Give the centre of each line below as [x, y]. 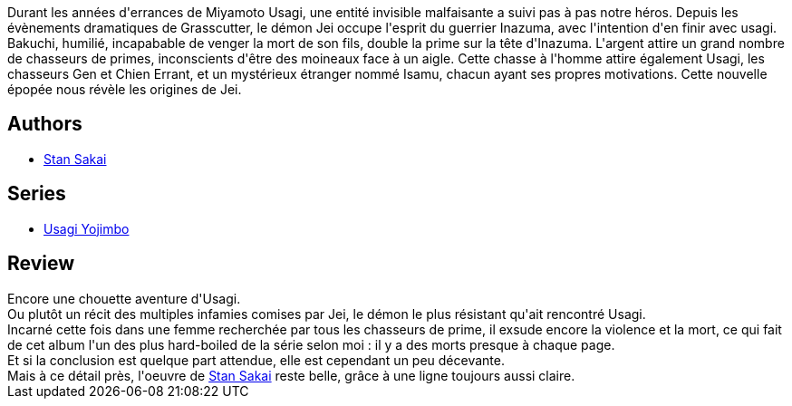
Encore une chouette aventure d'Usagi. [124, 298]
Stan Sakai [75, 159]
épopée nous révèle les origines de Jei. [125, 89]
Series [37, 194]
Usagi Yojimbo [87, 228]
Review [41, 264]
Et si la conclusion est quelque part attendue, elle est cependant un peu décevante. [256, 360]
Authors [45, 124]
